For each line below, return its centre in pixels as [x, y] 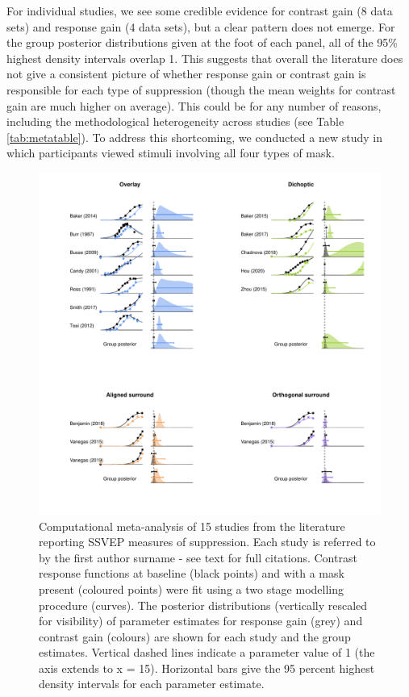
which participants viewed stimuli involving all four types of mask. [171, 153]
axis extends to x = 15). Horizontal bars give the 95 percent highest [207, 668]
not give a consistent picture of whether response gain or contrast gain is [186, 74]
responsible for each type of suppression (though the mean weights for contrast [201, 89]
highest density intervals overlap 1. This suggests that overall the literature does [205, 58]
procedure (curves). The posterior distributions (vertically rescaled [203, 605]
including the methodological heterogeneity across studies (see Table [175, 121]
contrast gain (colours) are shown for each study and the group [195, 636]
